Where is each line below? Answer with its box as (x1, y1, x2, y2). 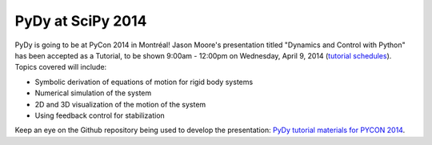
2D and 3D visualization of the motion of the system (34, 99, 206, 109)
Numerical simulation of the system (34, 88, 152, 98)
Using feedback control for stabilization (34, 111, 166, 120)
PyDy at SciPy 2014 (14, 12, 147, 30)
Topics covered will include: (14, 62, 107, 72)
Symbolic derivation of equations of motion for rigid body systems (34, 77, 254, 87)
